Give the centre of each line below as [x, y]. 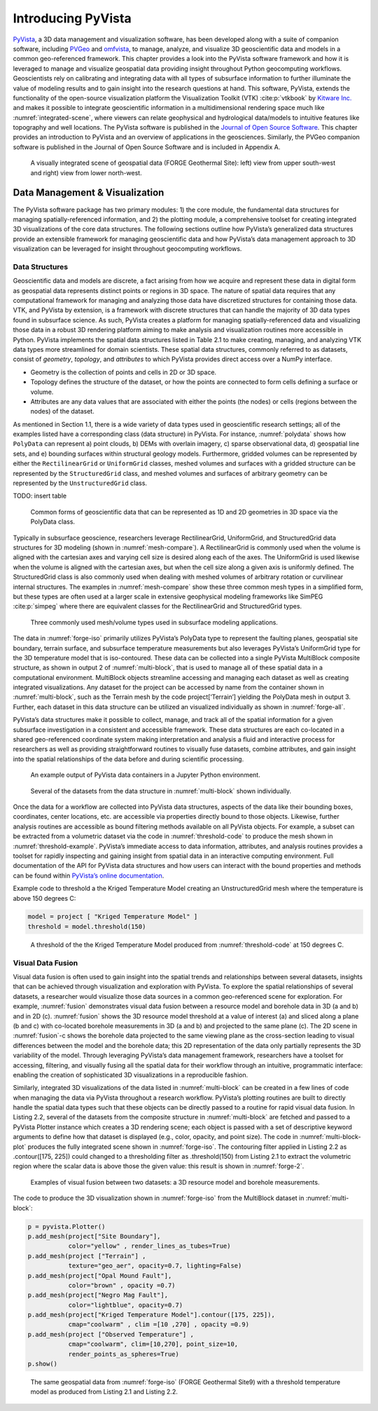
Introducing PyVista [72, 18]
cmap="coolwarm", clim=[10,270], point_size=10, [153, 1344]
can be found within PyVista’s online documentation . [89, 875]
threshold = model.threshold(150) [87, 926]
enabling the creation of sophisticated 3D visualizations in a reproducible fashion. [131, 1075]
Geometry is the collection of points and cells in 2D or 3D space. [124, 372]
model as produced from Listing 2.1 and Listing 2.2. [104, 1392]
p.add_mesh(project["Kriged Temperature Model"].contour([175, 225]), [152, 1315]
